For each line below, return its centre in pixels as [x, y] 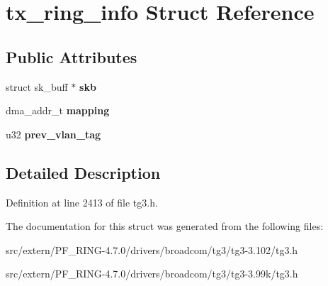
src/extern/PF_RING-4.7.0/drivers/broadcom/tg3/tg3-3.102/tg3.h [152, 249]
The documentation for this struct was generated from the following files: [165, 226]
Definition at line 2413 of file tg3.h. [82, 202]
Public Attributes [72, 56]
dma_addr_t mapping [58, 110]
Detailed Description [83, 172]
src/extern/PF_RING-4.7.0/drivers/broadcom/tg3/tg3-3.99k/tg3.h [152, 274]
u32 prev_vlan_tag [53, 134]
